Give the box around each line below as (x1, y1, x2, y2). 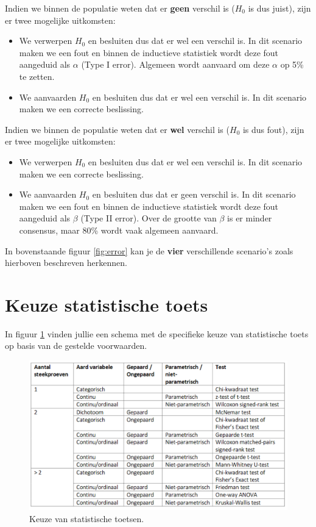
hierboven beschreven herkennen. (5, 256, 127, 269)
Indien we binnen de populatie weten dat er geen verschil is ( (5, 2, 235, 14)
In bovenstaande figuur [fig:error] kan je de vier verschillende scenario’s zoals (5, 244, 293, 257)
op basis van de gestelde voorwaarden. (5, 339, 147, 352)
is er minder (227, 212, 272, 224)
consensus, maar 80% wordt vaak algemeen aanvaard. (19, 223, 219, 236)
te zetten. (19, 70, 55, 82)
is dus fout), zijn (242, 123, 304, 135)
